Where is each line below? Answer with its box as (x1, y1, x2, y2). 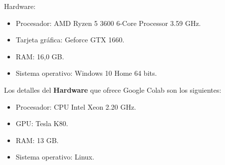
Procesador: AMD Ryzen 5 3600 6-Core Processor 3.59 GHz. (15, 17, 201, 28)
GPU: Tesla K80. (15, 118, 68, 129)
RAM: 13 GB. (15, 135, 59, 145)
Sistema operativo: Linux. (15, 152, 94, 162)
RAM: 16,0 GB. (15, 51, 64, 61)
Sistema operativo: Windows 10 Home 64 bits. (15, 68, 157, 78)
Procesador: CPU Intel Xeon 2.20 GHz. (15, 101, 136, 112)
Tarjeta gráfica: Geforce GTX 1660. (15, 34, 125, 45)
